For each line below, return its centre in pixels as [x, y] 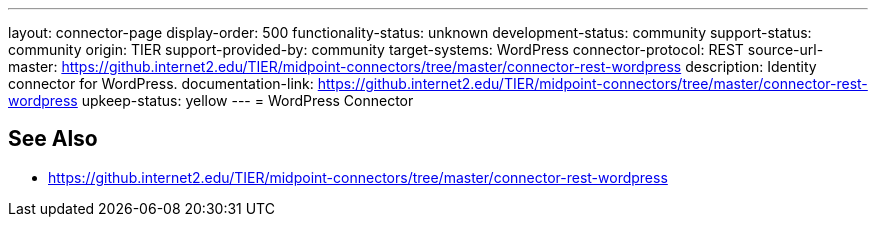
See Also [53, 139]
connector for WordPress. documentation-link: [161, 83]
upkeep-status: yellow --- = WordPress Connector [247, 100]
